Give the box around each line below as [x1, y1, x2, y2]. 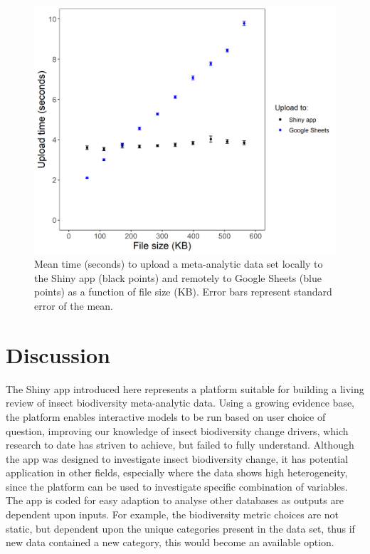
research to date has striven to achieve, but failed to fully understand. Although [6, 437, 354, 452]
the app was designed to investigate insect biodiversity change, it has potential [6, 451, 349, 466]
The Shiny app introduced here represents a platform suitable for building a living [6, 381, 364, 396]
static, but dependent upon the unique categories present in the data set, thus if [6, 521, 355, 535]
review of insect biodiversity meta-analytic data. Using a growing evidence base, [6, 395, 355, 410]
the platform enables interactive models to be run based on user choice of [6, 409, 326, 424]
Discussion [6, 340, 110, 369]
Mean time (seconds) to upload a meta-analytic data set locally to [34, 256, 323, 271]
